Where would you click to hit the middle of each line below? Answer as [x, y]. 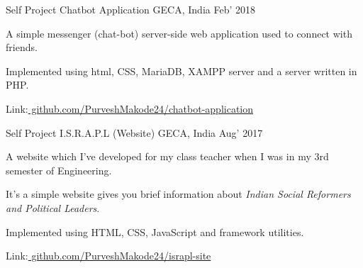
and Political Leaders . [53, 207]
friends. [22, 47]
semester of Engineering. [59, 170]
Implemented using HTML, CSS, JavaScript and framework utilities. [155, 231]
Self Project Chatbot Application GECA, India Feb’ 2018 [130, 9]
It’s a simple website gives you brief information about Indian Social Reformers [178, 194]
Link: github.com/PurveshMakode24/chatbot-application [130, 108]
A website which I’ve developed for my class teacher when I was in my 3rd [167, 156]
